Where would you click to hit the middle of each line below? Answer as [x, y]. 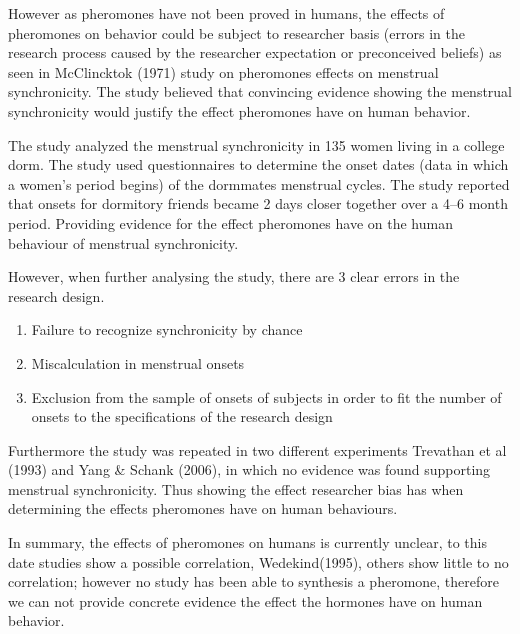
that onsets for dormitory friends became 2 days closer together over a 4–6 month [258, 203]
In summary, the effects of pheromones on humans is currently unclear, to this [247, 542]
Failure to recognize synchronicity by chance [167, 329]
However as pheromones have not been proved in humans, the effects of [226, 13]
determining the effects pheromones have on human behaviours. [203, 508]
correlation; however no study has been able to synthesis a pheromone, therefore [253, 581]
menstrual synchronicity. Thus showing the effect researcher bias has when [236, 488]
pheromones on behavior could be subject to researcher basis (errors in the [236, 32]
